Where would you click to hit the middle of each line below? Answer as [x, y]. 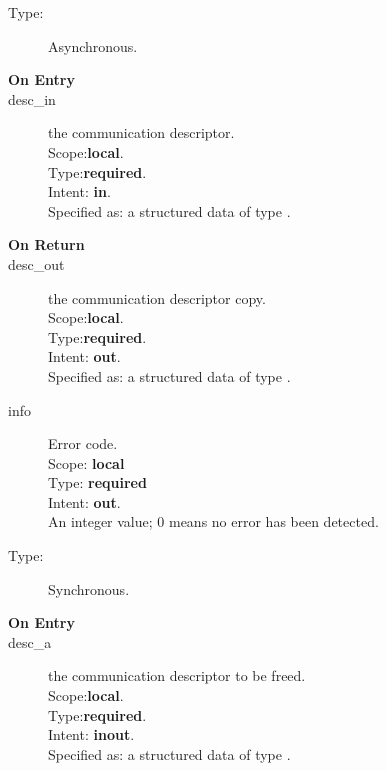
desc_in [32, 98]
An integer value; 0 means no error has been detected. [213, 521]
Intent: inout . [91, 734]
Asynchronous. [93, 45]
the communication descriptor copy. [157, 297]
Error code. [83, 443]
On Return [46, 244]
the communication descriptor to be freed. [177, 675]
